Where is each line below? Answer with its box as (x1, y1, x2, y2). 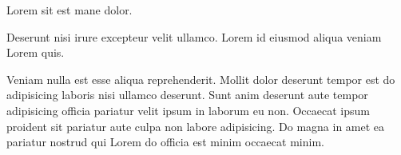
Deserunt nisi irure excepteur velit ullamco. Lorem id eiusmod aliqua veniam (6, 28, 382, 45)
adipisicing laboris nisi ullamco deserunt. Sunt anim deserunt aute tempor (6, 86, 368, 103)
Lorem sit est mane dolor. (6, 2, 133, 18)
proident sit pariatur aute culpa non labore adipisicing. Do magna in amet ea (6, 117, 385, 134)
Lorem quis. (6, 44, 65, 61)
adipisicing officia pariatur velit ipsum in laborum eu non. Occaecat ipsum (6, 101, 370, 118)
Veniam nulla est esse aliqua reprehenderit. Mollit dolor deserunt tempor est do (6, 70, 395, 87)
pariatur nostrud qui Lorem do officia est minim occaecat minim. (6, 133, 324, 150)
